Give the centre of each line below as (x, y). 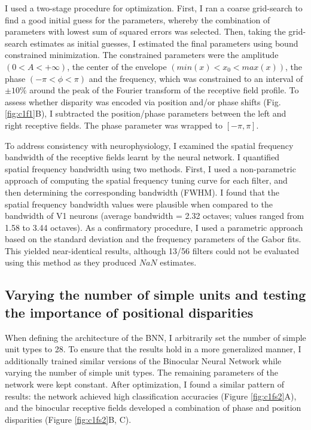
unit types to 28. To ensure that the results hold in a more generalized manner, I (153, 349)
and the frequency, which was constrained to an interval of (196, 78)
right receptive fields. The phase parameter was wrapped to (114, 125)
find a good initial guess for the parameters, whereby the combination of (138, 19)
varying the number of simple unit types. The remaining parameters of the (141, 372)
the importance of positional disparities (129, 312)
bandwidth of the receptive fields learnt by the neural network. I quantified (142, 157)
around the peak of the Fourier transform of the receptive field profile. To (164, 90)
